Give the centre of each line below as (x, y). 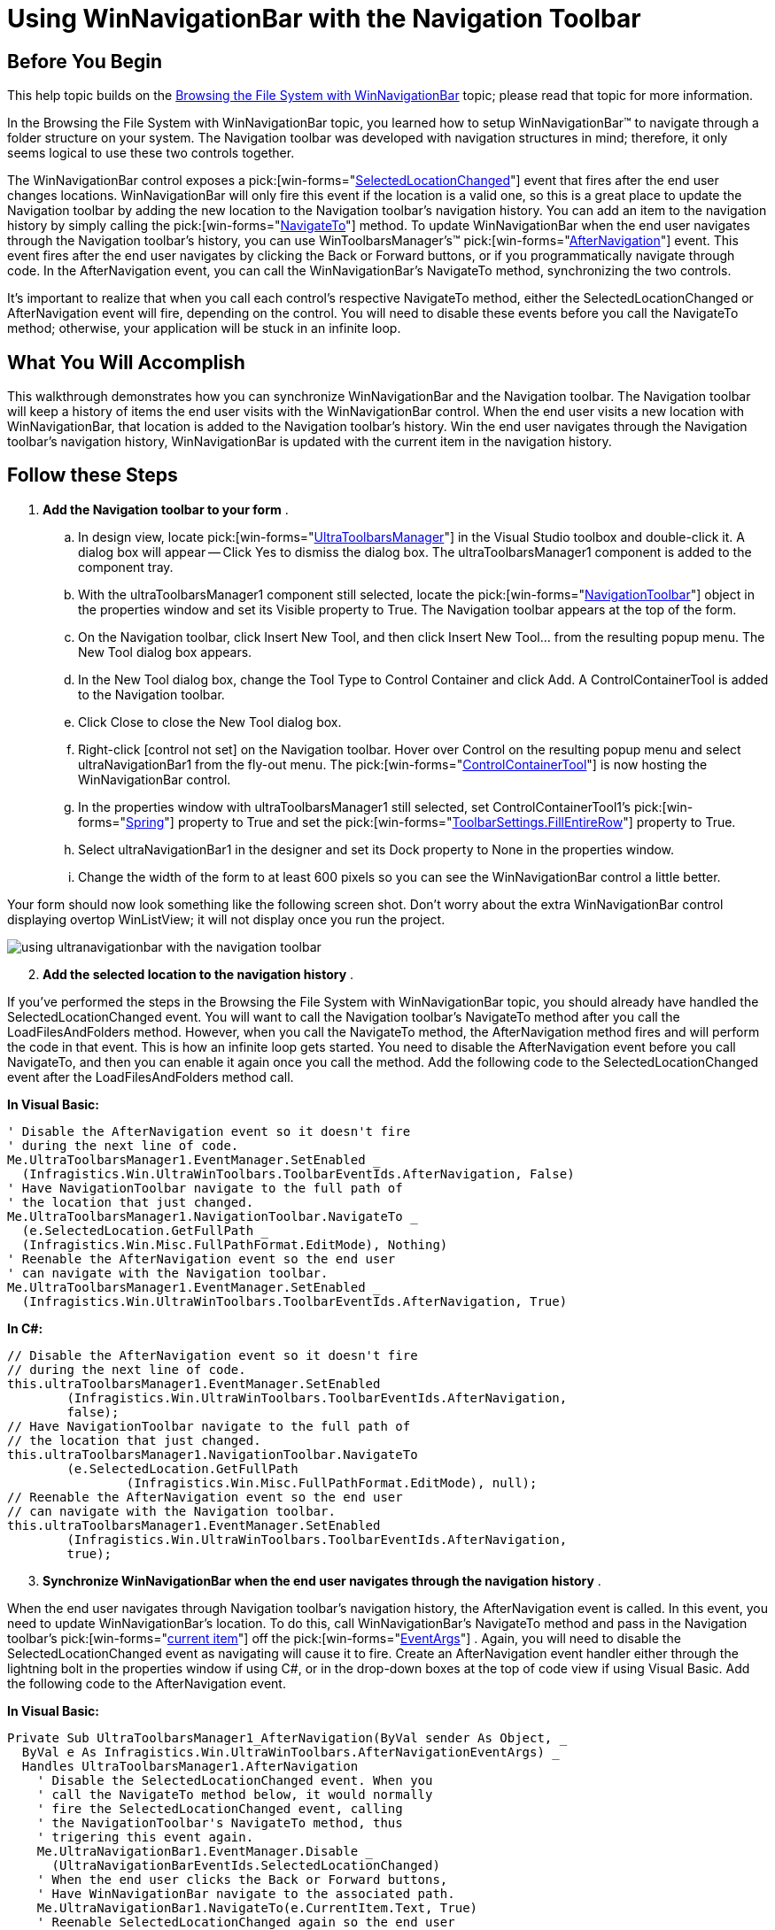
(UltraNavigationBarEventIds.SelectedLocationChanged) (246, 1865)
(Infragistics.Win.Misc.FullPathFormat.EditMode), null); (332, 1482)
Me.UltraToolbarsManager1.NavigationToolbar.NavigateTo (205, 1216)
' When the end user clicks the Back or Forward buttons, (242, 1879)
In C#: (25, 1328)
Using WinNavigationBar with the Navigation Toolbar (324, 19)
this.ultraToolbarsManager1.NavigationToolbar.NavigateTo (213, 1454)
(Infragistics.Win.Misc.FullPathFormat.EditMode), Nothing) (235, 1244)
